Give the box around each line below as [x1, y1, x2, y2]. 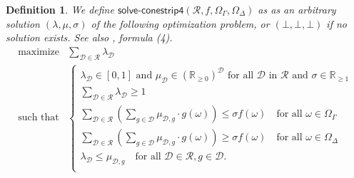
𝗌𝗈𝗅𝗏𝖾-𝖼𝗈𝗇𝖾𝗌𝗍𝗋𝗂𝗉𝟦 [117, 6, 184, 16]
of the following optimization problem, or [91, 16, 270, 31]
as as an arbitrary [258, 2, 336, 16]
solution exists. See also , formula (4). [6, 30, 173, 45]
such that [18, 112, 59, 123]
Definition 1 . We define [6, 2, 114, 16]
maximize [18, 46, 60, 57]
